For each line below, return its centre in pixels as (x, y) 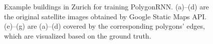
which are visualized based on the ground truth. (78, 35)
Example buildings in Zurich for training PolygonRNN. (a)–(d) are (107, 6)
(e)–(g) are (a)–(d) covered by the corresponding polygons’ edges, (104, 26)
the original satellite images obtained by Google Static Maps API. (105, 16)
